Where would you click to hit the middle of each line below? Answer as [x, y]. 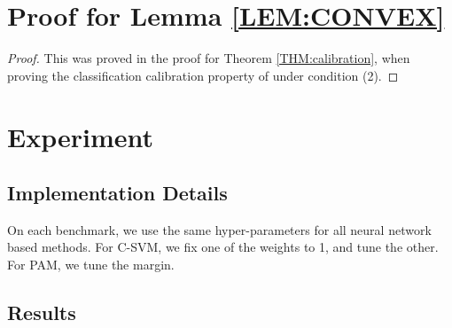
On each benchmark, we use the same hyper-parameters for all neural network [219, 229]
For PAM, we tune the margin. [91, 265]
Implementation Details [117, 193]
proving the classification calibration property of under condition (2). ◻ [203, 75]
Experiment [81, 136]
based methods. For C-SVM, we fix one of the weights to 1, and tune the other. [223, 247]
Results [42, 312]
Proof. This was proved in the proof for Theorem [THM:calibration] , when [209, 58]
